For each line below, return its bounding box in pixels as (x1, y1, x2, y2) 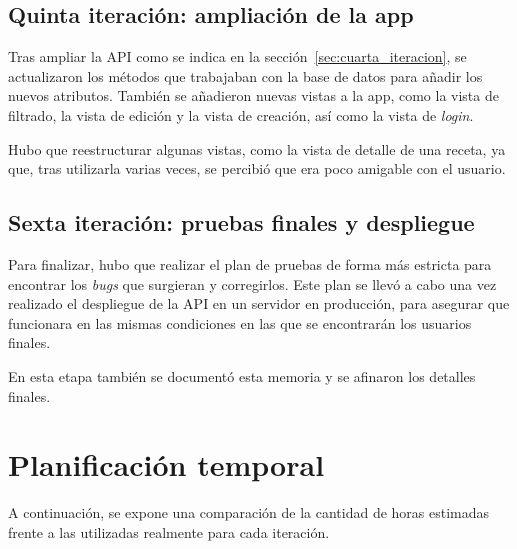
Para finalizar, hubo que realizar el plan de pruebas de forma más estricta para (8, 253, 492, 274)
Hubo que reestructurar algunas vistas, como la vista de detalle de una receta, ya (8, 138, 506, 159)
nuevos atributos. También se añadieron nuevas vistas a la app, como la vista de (8, 85, 499, 106)
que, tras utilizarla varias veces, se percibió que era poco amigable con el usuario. (8, 158, 506, 179)
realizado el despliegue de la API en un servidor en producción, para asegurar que (8, 293, 510, 314)
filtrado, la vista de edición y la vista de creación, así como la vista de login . (8, 104, 474, 125)
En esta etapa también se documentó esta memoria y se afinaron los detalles (8, 365, 476, 386)
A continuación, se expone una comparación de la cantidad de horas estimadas (8, 502, 490, 523)
